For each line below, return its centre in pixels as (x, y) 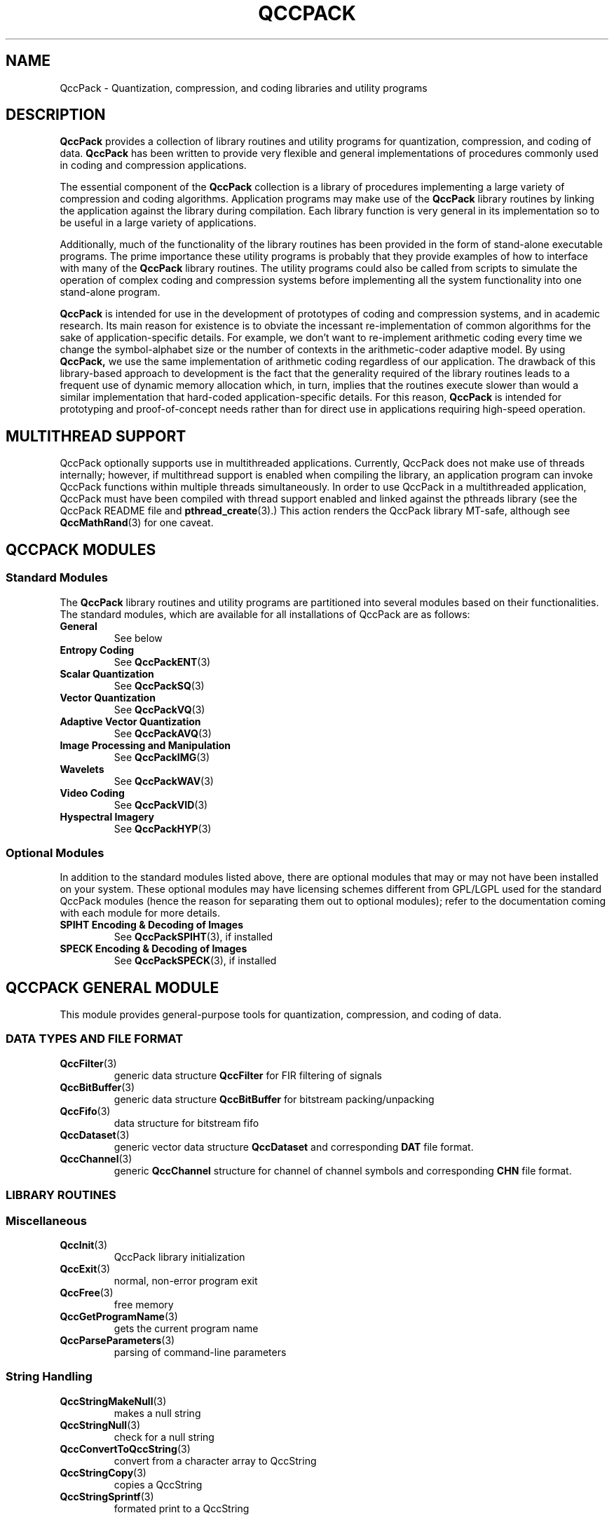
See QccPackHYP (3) (163, 828)
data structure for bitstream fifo (186, 1123)
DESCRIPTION (56, 115)
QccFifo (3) (85, 1111)
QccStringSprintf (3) (107, 1496)
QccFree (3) (87, 1292)
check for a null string (164, 1437)
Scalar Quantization (107, 673)
